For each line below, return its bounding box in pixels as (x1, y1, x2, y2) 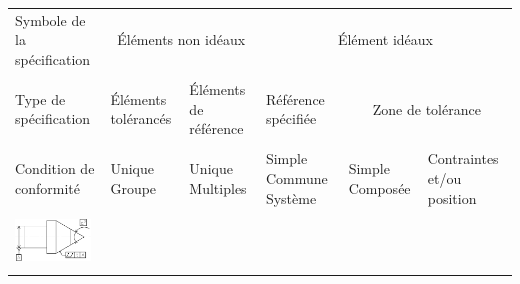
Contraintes (427, 148, 499, 169)
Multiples (189, 177, 247, 198)
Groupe (110, 177, 157, 198)
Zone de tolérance (372, 98, 481, 119)
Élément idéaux (337, 29, 433, 50)
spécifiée (265, 108, 317, 129)
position (427, 187, 477, 208)
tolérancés (110, 108, 172, 129)
